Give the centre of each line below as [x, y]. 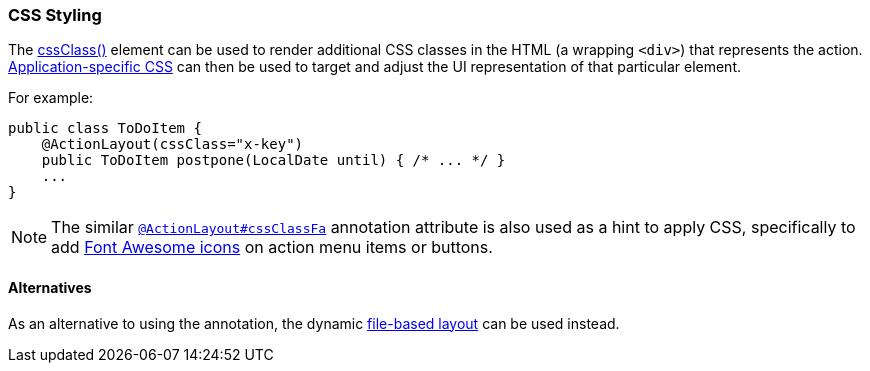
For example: [51, 98]
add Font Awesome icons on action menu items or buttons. [272, 247]
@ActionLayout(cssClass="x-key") [172, 144]
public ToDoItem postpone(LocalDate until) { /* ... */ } [273, 160]
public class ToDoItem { [105, 128]
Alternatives [50, 287]
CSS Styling [55, 15]
